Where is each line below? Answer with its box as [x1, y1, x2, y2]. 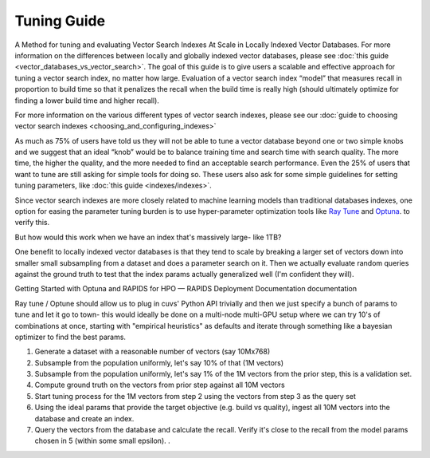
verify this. [14, 218, 50, 227]
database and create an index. [34, 413, 135, 423]
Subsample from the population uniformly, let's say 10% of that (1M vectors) [34, 357, 284, 367]
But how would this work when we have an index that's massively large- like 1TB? [14, 232, 282, 242]
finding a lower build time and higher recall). [14, 96, 159, 105]
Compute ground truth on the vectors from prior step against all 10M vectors [34, 380, 286, 390]
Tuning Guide [14, 12, 106, 30]
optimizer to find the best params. [14, 332, 127, 342]
